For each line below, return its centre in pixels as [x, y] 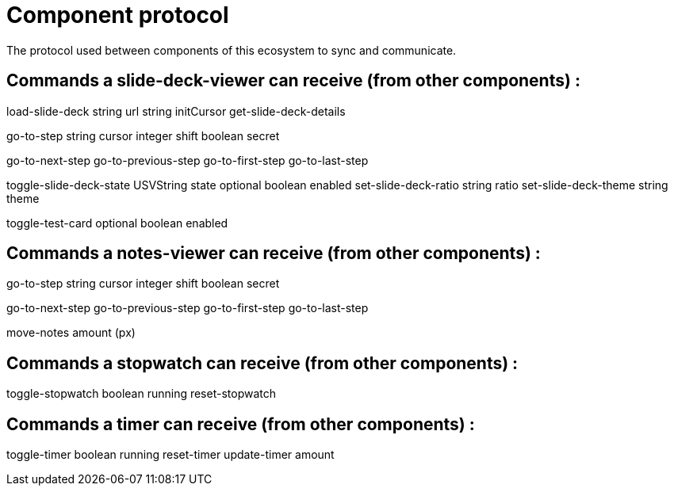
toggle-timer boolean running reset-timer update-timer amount [170, 455]
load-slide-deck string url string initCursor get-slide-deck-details [176, 111]
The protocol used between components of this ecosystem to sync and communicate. [232, 50]
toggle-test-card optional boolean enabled [117, 223]
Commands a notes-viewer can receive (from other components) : [274, 254]
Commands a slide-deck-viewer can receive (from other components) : [293, 81]
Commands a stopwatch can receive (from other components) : [262, 363]
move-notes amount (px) [71, 333]
